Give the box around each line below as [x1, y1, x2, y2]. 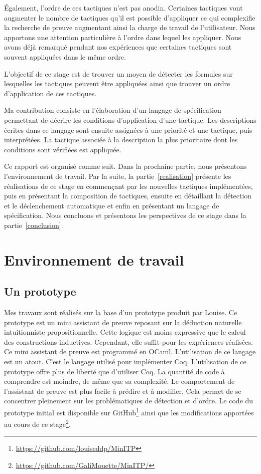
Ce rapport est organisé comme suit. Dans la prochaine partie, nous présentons [4, 161, 247, 171]
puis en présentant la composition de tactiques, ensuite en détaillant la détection [4, 190, 252, 201]
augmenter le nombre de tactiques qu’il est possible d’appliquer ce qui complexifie [4, 12, 255, 23]
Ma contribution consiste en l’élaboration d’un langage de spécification [4, 105, 221, 115]
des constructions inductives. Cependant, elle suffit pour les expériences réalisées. [4, 336, 253, 347]
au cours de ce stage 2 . [4, 417, 71, 429]
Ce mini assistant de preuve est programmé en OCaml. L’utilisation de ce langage [4, 346, 256, 357]
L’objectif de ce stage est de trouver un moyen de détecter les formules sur [4, 68, 233, 79]
